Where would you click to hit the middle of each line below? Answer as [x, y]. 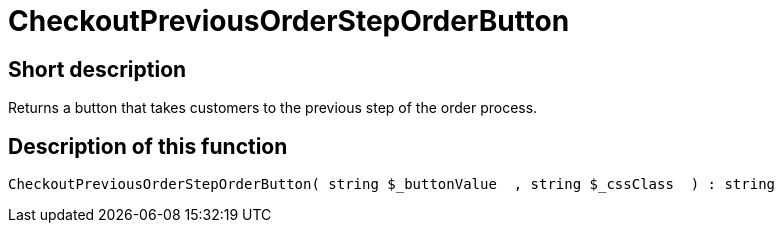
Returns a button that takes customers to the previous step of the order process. [273, 108]
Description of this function [148, 146]
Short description [97, 69]
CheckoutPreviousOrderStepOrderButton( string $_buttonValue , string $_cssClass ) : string [392, 184]
